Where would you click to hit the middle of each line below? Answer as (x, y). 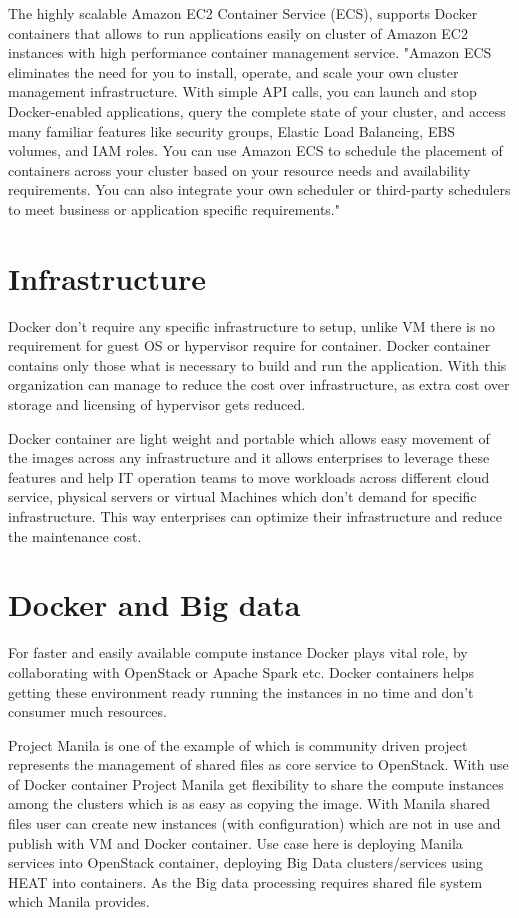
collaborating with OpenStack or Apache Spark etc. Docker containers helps (241, 671)
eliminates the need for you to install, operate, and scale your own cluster (233, 71)
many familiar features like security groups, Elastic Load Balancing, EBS (232, 130)
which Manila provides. (79, 901)
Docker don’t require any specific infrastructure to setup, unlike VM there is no (251, 325)
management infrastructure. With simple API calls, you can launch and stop (242, 91)
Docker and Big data (154, 604)
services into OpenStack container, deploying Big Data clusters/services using (246, 862)
